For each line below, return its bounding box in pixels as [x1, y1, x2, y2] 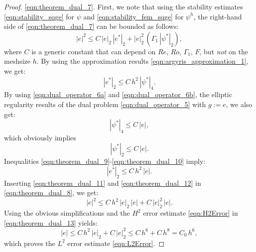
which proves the [4, 238, 55, 248]
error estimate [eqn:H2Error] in [143, 208, 238, 218]
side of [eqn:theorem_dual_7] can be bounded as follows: [4, 21, 179, 31]
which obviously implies [4, 132, 76, 142]
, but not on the [199, 46, 248, 56]
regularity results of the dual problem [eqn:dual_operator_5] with [4, 99, 206, 109]
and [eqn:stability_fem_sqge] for [83, 11, 184, 21]
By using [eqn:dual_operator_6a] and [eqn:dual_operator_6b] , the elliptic [4, 89, 232, 100]
